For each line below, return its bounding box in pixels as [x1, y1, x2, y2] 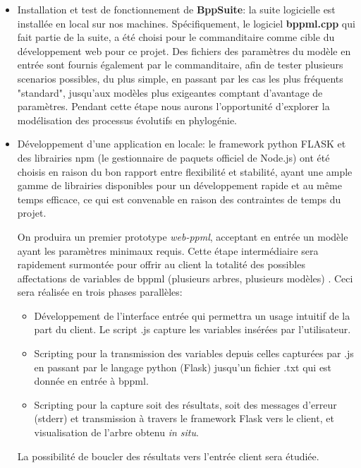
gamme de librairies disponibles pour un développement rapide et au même [17, 178, 342, 193]
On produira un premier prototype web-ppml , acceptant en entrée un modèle [17, 229, 348, 244]
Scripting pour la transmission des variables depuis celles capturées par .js [34, 346, 354, 361]
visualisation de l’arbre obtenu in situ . [34, 425, 199, 440]
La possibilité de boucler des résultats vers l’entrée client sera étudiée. [17, 448, 319, 463]
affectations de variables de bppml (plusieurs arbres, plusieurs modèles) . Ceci [17, 270, 353, 285]
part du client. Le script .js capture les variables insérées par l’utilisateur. [34, 322, 351, 337]
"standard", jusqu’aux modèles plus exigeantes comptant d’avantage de [17, 85, 323, 100]
